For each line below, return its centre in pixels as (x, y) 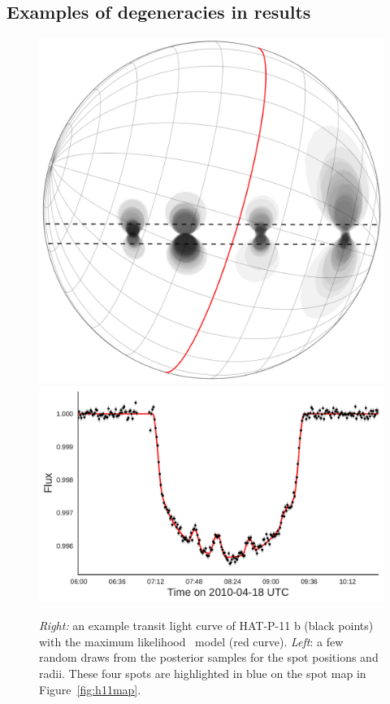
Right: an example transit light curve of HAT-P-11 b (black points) (206, 626)
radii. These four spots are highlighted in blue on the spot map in (203, 673)
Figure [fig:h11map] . (90, 689)
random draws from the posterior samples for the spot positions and (209, 657)
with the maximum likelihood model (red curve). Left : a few (191, 641)
